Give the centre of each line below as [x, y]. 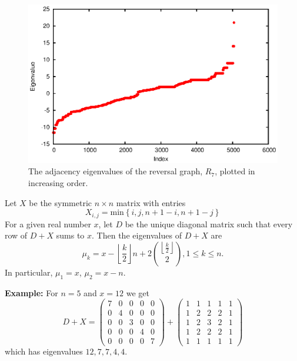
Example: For [31, 292]
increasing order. [58, 183]
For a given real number [48, 223]
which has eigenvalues [44, 351]
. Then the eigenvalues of [137, 235]
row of [16, 235]
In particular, [29, 272]
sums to [70, 235]
